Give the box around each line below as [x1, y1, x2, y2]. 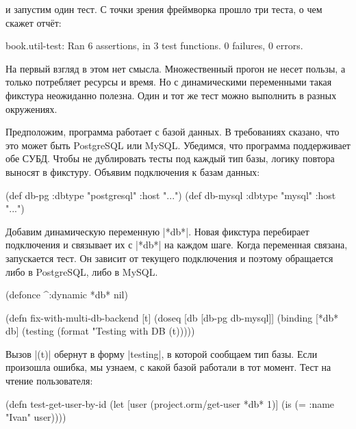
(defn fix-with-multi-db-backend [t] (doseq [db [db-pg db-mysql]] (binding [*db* [5, 310, 339, 324]
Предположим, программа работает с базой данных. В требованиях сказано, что [5, 125, 340, 139]
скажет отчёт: [5, 15, 62, 29]
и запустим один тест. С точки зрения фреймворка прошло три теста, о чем [5, 2, 322, 16]
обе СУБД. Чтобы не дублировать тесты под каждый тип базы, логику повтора [5, 151, 335, 166]
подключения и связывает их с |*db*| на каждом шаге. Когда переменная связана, [5, 237, 348, 252]
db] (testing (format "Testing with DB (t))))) [5, 324, 195, 338]
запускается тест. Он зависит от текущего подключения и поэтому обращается [5, 250, 333, 265]
